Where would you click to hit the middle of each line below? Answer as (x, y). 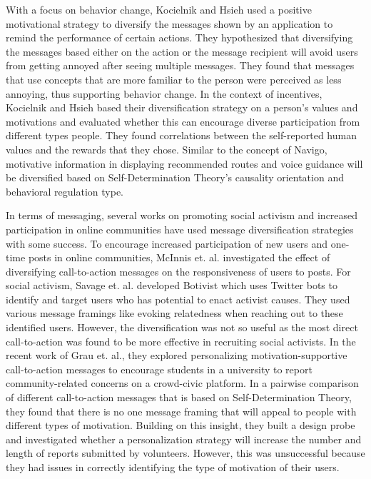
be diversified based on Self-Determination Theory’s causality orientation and (175, 177)
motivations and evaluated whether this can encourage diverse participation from (183, 121)
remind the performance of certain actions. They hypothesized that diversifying (179, 37)
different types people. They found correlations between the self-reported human (181, 135)
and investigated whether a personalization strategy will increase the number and (184, 439)
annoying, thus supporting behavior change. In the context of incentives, (164, 93)
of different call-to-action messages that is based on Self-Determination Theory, (179, 397)
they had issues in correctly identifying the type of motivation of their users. (173, 467)
